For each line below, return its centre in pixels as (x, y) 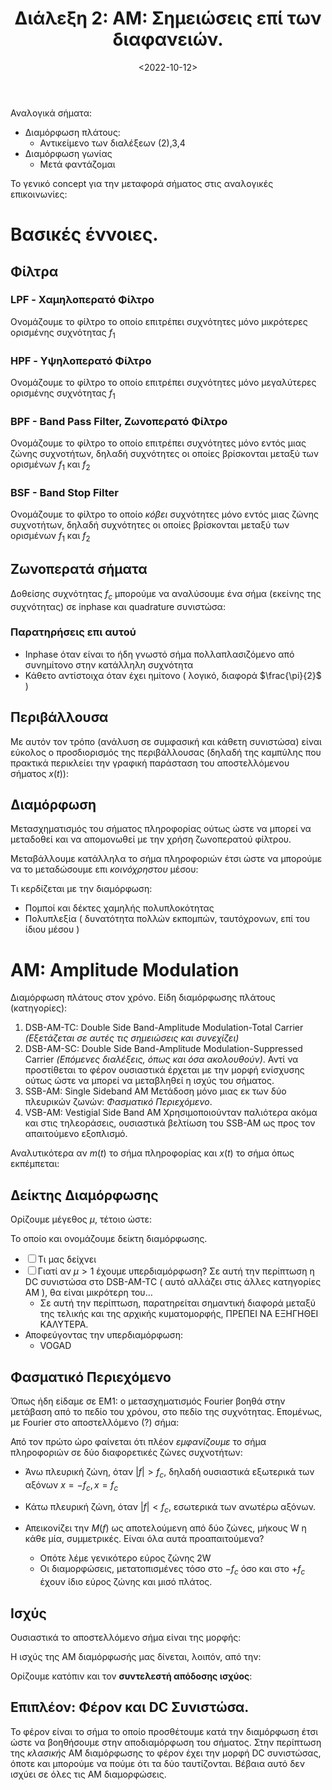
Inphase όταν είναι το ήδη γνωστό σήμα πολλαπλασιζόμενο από (159, 654)
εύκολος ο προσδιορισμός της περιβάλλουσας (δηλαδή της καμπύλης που (166, 752)
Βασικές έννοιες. (84, 234)
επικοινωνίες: (39, 194)
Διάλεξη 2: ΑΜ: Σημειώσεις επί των (168, 18)
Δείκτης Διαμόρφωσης (84, 1195)
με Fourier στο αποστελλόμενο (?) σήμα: (95, 1422)
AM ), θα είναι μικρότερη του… (88, 1293)
